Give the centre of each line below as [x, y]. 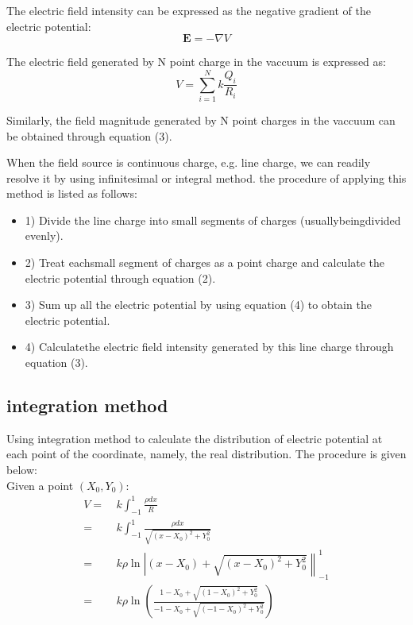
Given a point [40, 485]
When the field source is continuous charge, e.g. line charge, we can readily [189, 162]
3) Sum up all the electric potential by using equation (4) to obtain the [198, 305]
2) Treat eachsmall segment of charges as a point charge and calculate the [205, 262]
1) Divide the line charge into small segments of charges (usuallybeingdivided [213, 220]
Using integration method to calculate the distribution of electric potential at [195, 438]
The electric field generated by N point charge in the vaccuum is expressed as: [196, 62]
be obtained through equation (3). [89, 135]
